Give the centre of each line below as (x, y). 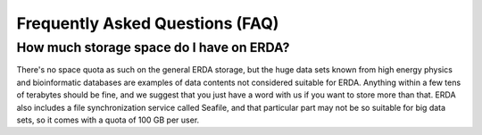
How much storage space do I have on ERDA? (153, 47)
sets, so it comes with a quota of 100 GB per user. (108, 120)
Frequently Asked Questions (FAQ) (148, 23)
